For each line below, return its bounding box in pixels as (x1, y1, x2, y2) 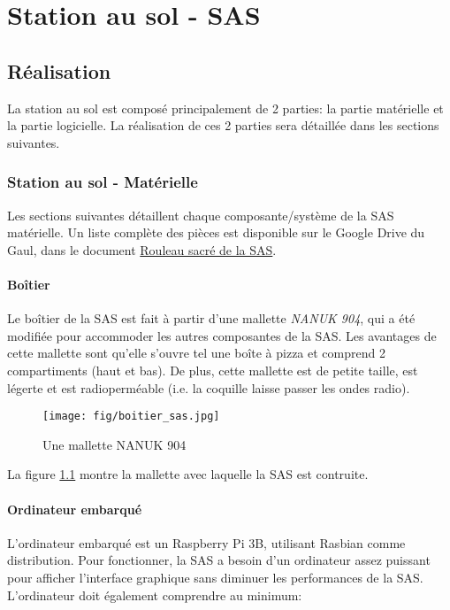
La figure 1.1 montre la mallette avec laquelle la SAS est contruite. (7, 465, 369, 483)
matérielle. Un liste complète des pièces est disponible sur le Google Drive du (7, 223, 425, 242)
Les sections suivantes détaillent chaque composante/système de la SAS (7, 205, 394, 224)
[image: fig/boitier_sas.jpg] (42, 410, 220, 423)
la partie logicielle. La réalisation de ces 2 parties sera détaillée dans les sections (7, 116, 439, 135)
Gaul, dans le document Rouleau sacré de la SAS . (7, 240, 277, 259)
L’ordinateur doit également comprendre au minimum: (7, 585, 302, 604)
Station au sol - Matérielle (7, 171, 198, 193)
